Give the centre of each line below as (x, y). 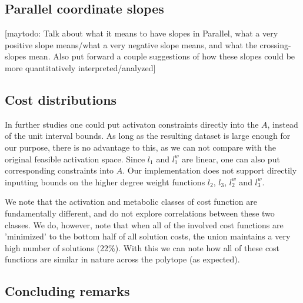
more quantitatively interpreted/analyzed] (80, 67)
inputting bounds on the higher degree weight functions (105, 182)
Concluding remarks (67, 291)
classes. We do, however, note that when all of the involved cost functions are (144, 224)
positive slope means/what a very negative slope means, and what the (131, 44)
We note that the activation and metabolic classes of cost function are (131, 202)
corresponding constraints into (59, 170)
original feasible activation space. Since (75, 159)
